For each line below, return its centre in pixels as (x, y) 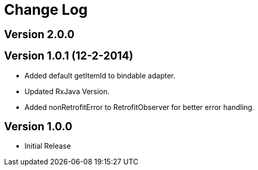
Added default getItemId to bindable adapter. (100, 75)
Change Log (46, 10)
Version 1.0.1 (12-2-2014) (69, 56)
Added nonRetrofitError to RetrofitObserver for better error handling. (139, 107)
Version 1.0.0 (38, 127)
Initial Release (48, 146)
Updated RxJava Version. (67, 91)
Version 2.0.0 (39, 34)
